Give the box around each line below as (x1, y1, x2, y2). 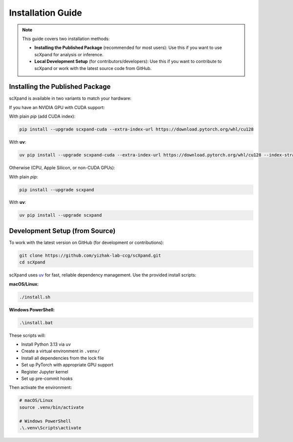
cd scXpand (19, 260, 45, 265)
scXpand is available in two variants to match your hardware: (9, 95, 132, 101)
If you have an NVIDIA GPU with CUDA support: (9, 104, 105, 110)
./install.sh (19, 294, 51, 300)
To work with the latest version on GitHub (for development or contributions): (9, 240, 164, 245)
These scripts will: (9, 332, 46, 338)
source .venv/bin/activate (19, 404, 84, 410)
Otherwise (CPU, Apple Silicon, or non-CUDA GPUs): (9, 165, 115, 171)
